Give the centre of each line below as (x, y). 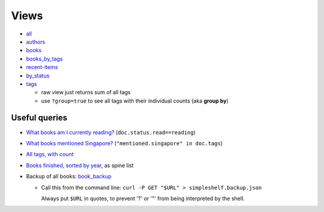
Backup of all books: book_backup (69, 177)
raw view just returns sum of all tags (86, 92)
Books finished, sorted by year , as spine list (80, 165)
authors (36, 41)
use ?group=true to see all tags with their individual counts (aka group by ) (135, 101)
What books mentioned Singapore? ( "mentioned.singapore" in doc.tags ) (124, 143)
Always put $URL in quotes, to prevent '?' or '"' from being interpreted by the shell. (143, 198)
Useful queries (39, 118)
